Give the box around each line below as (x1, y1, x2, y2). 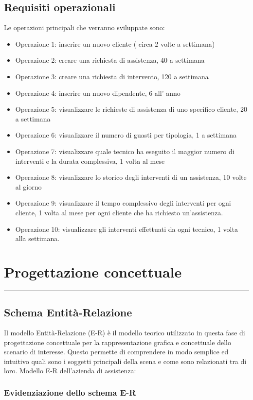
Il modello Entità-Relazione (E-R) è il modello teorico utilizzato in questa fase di (4, 328, 245, 338)
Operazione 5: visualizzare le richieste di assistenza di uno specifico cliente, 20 (15, 104, 247, 114)
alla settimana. (15, 233, 60, 243)
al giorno (15, 181, 42, 191)
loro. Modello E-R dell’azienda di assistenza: (4, 365, 136, 376)
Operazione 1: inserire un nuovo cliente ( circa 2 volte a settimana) (15, 38, 215, 49)
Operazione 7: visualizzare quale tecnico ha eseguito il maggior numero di (15, 146, 235, 156)
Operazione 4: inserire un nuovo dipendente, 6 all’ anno (15, 87, 181, 98)
